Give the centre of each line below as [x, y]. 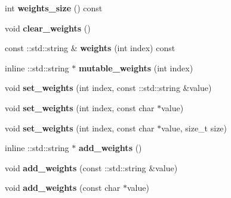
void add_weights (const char [63, 188]
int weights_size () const [54, 8]
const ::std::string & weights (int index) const [90, 48]
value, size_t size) [194, 128]
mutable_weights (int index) [136, 67]
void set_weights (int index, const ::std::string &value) [108, 88]
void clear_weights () [48, 28]
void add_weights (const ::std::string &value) [91, 167]
